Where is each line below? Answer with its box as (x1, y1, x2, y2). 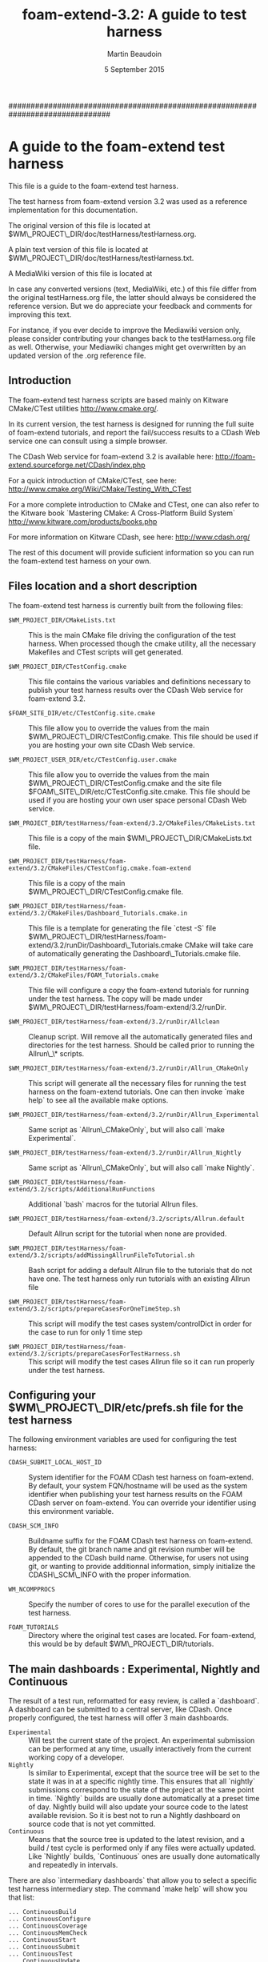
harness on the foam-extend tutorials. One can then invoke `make (28, 1087, 246, 1096)
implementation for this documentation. (8, 205, 138, 214)
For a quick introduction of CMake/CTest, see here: (8, 475, 178, 485)
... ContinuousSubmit (8, 1943, 81, 1952)
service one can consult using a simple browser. (8, 436, 168, 446)
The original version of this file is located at (8, 220, 150, 230)
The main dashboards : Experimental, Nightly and (8, 1662, 261, 1676)
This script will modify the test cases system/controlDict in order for (28, 1319, 252, 1328)
